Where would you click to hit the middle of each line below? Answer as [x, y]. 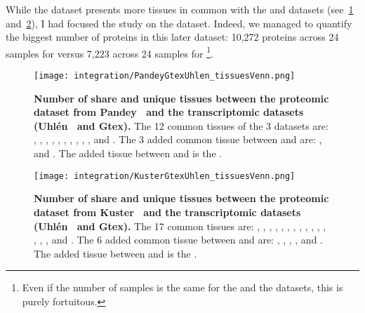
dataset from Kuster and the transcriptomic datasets [167, 212]
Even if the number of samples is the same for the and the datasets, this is [182, 287]
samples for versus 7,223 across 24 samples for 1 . [109, 52]
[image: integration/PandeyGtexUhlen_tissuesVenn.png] [165, 76]
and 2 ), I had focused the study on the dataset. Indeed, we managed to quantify [179, 23]
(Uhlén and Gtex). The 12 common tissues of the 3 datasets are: [181, 125]
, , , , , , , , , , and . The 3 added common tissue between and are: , [178, 139]
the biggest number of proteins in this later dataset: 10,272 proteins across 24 [172, 37]
